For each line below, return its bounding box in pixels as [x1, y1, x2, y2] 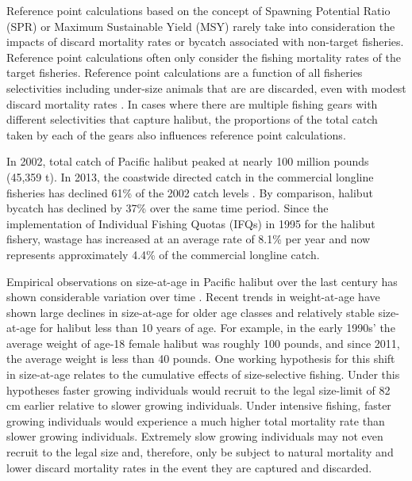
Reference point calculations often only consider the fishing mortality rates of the [6, 48, 401, 65]
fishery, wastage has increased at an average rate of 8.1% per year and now [6, 231, 371, 247]
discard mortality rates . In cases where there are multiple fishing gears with [6, 95, 378, 112]
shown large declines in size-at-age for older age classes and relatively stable [6, 303, 375, 320]
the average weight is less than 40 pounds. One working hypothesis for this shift [6, 350, 395, 367]
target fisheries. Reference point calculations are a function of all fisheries [6, 64, 363, 81]
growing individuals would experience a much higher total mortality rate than [6, 412, 385, 429]
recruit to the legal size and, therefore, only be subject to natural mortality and [6, 444, 394, 460]
